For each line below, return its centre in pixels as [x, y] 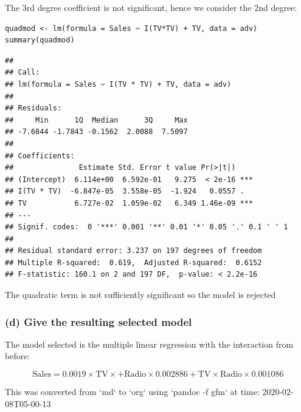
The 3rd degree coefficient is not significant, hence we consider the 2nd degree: [151, 7]
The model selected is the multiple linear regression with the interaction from [149, 344]
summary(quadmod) [40, 40]
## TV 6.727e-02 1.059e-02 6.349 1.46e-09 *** [129, 203]
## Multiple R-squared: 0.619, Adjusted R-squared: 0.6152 [133, 262]
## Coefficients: [40, 156]
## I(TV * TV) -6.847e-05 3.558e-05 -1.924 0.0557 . [125, 191]
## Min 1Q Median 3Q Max [96, 120]
